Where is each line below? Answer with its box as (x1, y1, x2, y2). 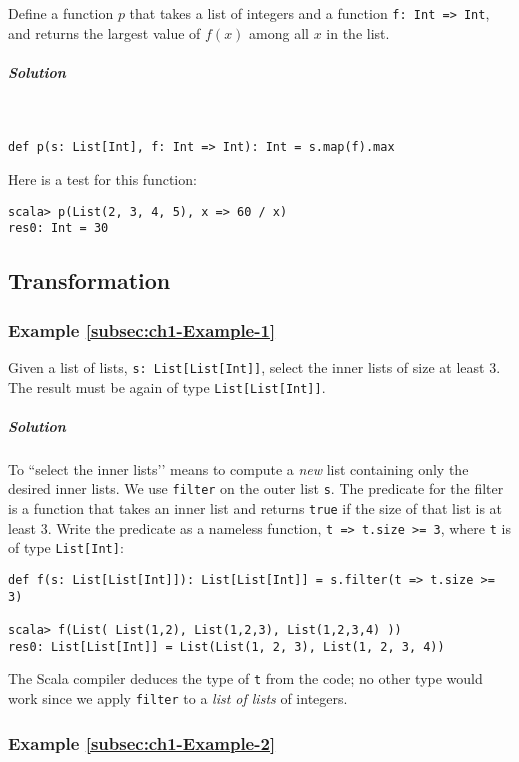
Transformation (8, 265, 171, 296)
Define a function (8, 3, 114, 23)
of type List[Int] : (8, 537, 124, 558)
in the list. (326, 22, 390, 43)
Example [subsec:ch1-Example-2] (8, 730, 276, 755)
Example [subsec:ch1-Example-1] (8, 317, 276, 342)
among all (249, 22, 309, 43)
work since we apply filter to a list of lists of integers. (8, 688, 348, 708)
